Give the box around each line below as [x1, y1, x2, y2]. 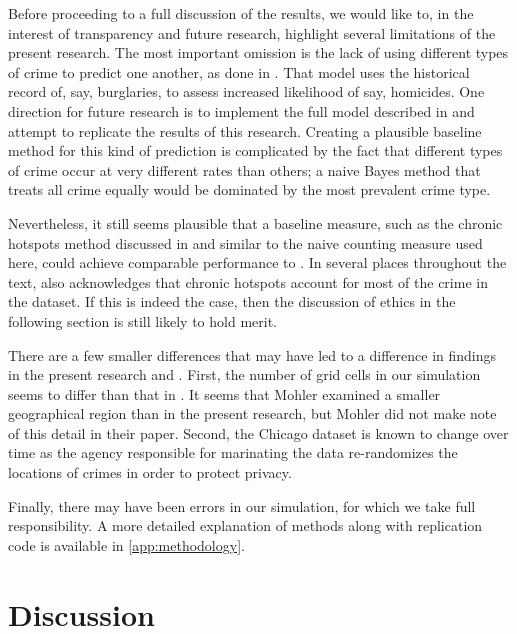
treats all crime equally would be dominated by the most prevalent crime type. [8, 179, 491, 200]
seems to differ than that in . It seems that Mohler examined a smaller [8, 383, 441, 404]
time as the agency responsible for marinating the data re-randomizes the [8, 442, 458, 463]
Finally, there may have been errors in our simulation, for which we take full [8, 495, 476, 516]
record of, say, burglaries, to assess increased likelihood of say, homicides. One [8, 81, 485, 102]
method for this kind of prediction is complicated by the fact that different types [8, 140, 503, 161]
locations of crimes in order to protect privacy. [8, 462, 292, 483]
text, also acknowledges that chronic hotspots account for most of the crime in [8, 271, 488, 292]
